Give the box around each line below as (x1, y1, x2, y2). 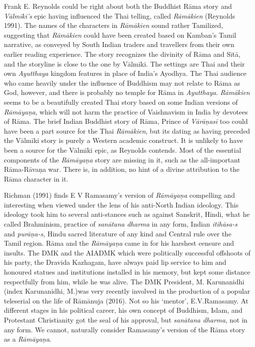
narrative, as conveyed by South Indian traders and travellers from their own (4, 39, 234, 49)
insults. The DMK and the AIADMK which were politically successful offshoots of (4, 247, 251, 257)
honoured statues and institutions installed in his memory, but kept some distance (4, 267, 251, 277)
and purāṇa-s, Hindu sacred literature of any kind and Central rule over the (4, 228, 232, 238)
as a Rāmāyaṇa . (4, 334, 51, 344)
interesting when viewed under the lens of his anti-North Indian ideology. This (4, 199, 239, 209)
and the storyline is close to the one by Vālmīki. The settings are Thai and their (4, 58, 245, 69)
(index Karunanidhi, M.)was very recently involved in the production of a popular (4, 286, 250, 296)
